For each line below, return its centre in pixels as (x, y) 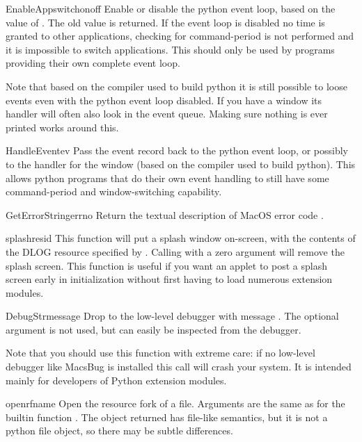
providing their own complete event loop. (93, 63)
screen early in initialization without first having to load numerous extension (169, 279)
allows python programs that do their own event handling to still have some (167, 178)
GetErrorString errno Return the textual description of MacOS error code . (165, 214)
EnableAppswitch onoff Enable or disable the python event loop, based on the (171, 8)
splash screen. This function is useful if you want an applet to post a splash (166, 265)
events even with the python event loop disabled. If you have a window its (164, 100)
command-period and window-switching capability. (114, 191)
